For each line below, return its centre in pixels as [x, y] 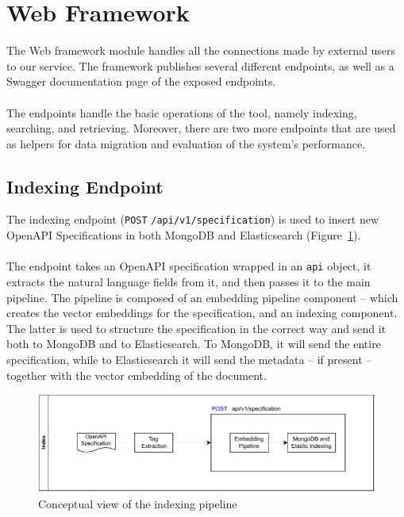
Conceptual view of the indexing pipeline [138, 503]
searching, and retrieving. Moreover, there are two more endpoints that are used [201, 128]
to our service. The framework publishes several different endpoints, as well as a [200, 65]
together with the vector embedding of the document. [137, 375]
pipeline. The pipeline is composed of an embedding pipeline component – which [202, 297]
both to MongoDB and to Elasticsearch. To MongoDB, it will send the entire [194, 344]
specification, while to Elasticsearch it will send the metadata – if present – [189, 359]
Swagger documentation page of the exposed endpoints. [141, 81]
